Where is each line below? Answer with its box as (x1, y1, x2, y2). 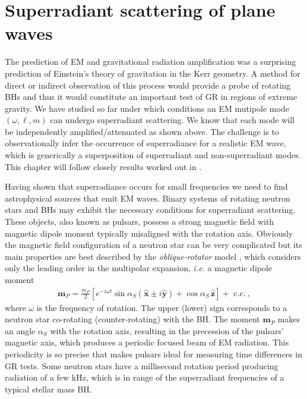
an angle (5, 324, 36, 337)
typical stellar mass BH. (5, 382, 92, 395)
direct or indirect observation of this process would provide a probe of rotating (5, 78, 291, 91)
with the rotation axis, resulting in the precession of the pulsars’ (50, 324, 284, 337)
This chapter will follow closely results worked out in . (5, 160, 202, 172)
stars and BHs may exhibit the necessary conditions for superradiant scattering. (5, 203, 296, 216)
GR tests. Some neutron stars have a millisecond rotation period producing (5, 359, 278, 372)
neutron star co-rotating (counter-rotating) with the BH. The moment (5, 313, 260, 325)
